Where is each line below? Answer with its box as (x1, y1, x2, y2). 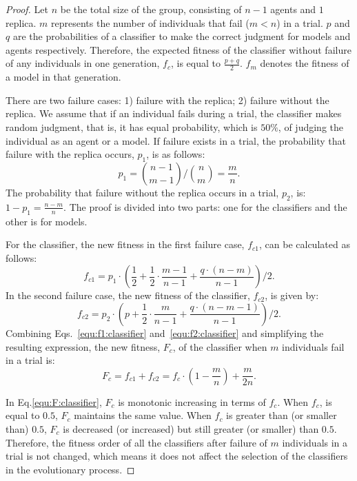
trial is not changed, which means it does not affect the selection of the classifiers (6, 449, 348, 463)
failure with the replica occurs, (6, 147, 134, 161)
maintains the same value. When (74, 408, 212, 422)
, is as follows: (146, 147, 205, 161)
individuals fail (282, 339, 345, 354)
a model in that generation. (6, 70, 121, 84)
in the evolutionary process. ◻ (6, 462, 135, 476)
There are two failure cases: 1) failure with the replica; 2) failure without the (6, 92, 329, 107)
